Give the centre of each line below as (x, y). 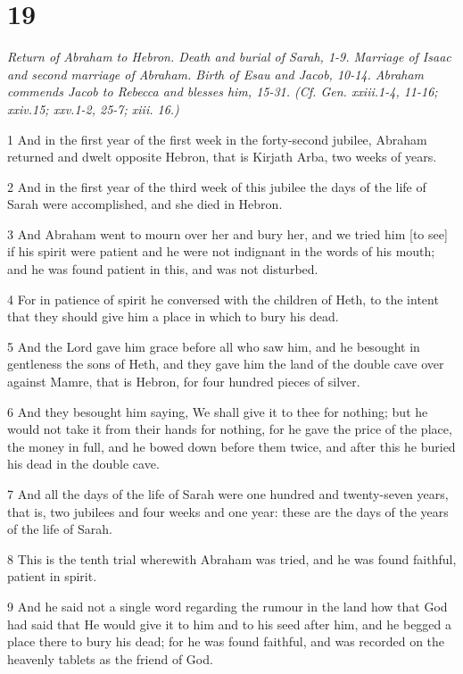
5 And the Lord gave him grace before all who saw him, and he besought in (214, 346)
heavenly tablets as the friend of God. (110, 658)
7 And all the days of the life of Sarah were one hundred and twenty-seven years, (228, 494)
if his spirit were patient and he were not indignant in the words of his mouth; (221, 251)
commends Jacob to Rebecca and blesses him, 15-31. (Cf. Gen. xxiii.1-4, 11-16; (223, 92)
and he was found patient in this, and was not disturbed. (163, 269)
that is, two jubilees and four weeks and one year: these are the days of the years (228, 511)
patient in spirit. (52, 576)
